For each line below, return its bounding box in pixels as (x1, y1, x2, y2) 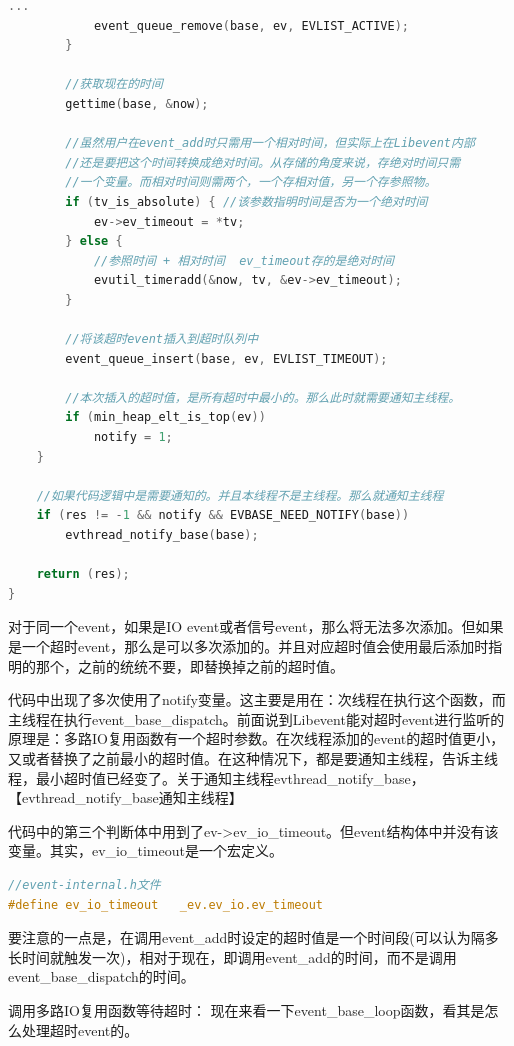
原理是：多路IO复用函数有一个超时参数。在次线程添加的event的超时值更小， (8, 728, 505, 749)
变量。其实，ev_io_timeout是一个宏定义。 (8, 840, 283, 861)
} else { (65, 234, 123, 249)
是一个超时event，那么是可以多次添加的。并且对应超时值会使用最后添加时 (8, 636, 489, 656)
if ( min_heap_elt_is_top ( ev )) (65, 410, 266, 425)
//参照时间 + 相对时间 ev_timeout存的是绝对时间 (93, 253, 394, 268)
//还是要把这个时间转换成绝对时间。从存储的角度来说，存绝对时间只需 (65, 155, 461, 170)
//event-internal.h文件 (8, 877, 161, 892)
